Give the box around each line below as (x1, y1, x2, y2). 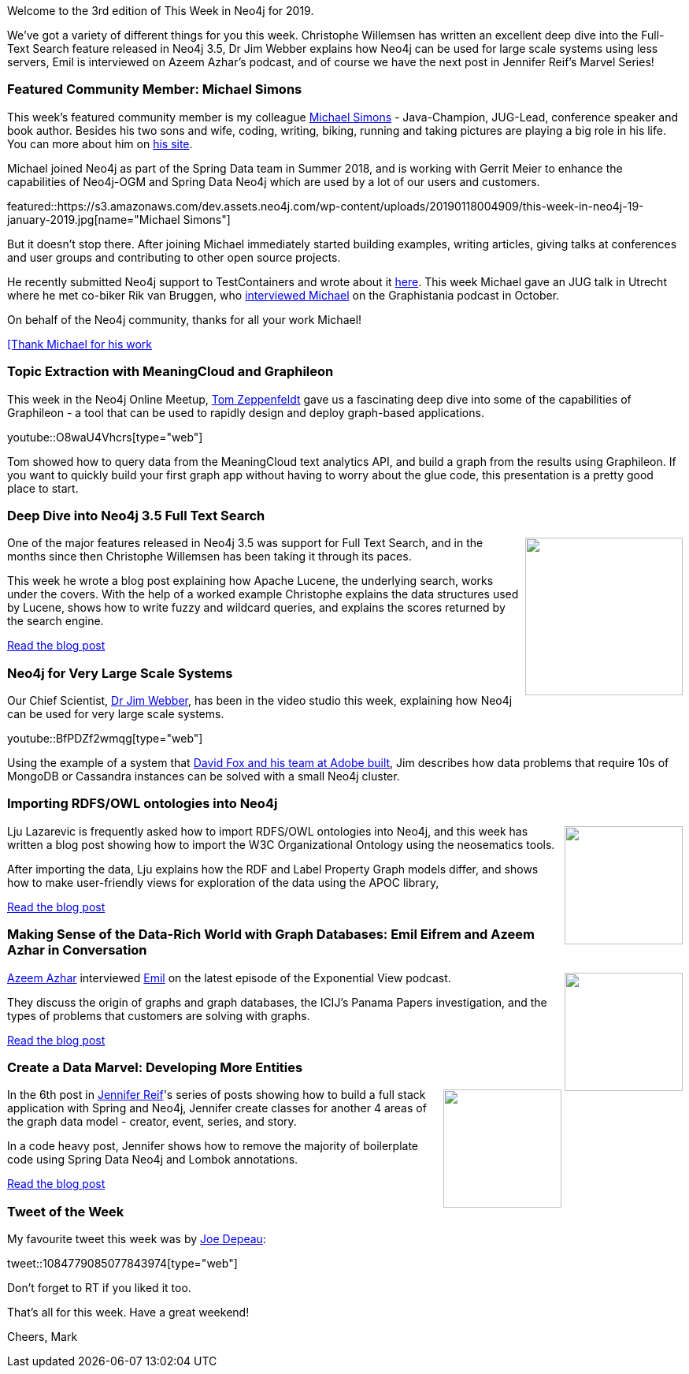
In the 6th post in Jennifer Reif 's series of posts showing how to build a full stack (7, 1088, 426, 1102)
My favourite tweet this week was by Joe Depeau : (7, 1232, 266, 1246)
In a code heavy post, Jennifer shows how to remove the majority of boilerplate (7, 1139, 419, 1153)
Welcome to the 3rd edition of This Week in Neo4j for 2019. (7, 4, 314, 17)
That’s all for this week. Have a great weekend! (7, 1305, 250, 1319)
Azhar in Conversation (7, 942, 147, 959)
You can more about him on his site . (7, 136, 193, 151)
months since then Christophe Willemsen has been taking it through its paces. (7, 549, 412, 564)
